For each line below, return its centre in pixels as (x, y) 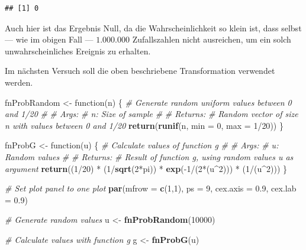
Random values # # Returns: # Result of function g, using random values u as (149, 156)
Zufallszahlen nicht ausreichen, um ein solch (212, 39)
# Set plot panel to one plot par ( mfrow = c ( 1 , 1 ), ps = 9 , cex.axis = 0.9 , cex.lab (151, 188)
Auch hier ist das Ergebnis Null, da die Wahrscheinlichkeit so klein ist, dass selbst (153, 27)
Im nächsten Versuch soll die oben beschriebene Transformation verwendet (140, 71)
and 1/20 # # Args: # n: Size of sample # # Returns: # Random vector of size (152, 114)
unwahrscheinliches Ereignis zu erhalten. (78, 51)
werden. (19, 82)
